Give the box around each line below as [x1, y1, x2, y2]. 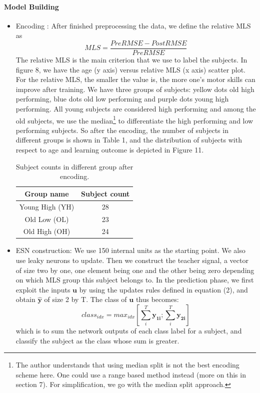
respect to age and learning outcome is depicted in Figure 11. [15, 144, 204, 155]
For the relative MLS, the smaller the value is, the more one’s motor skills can [15, 74, 255, 84]
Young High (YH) [19, 201, 74, 211]
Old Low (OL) [24, 213, 69, 224]
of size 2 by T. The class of [44, 294, 127, 304]
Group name [24, 188, 69, 198]
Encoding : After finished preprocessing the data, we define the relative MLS [15, 20, 251, 30]
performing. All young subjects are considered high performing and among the [15, 103, 256, 114]
